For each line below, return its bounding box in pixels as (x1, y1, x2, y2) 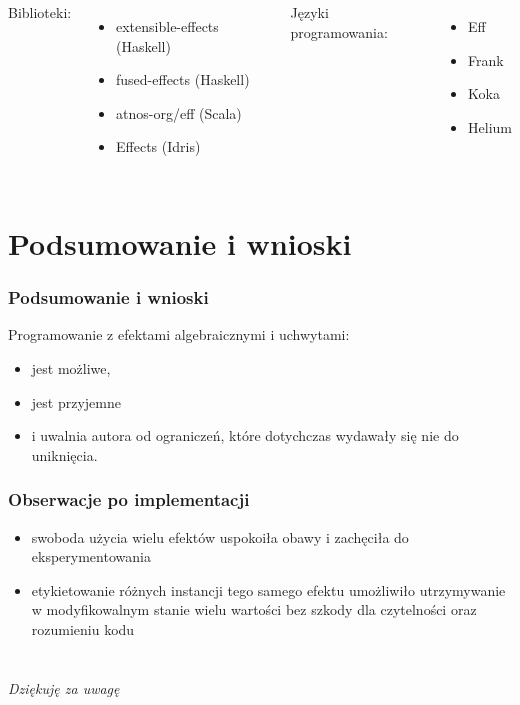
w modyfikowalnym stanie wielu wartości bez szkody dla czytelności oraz (31, 599, 477, 620)
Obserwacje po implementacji (8, 487, 250, 512)
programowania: (290, 21, 388, 42)
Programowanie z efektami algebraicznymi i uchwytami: (8, 324, 350, 345)
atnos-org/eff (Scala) (116, 102, 242, 123)
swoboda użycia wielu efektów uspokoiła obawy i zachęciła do (31, 526, 409, 547)
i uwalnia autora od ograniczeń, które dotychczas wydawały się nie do (31, 425, 459, 446)
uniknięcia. (31, 444, 98, 465)
